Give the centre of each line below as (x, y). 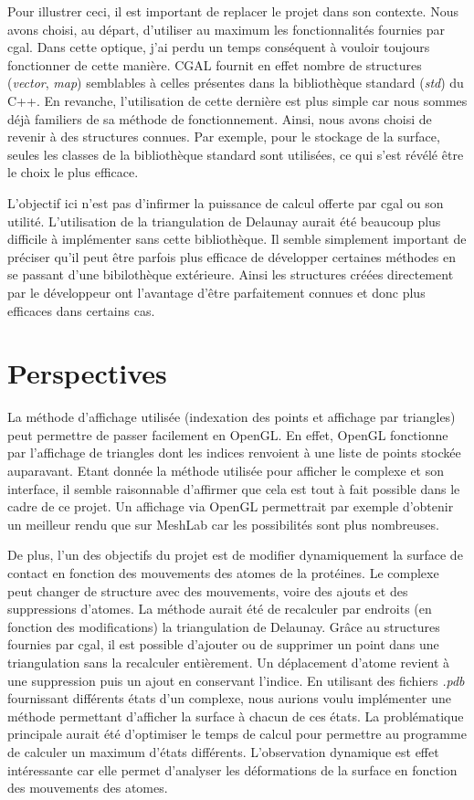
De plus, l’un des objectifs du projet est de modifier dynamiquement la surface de (235, 555)
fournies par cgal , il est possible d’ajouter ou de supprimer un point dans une (223, 644)
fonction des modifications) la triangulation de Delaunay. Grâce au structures (224, 626)
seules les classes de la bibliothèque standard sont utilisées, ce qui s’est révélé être (236, 154)
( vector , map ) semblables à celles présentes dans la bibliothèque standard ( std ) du (236, 83)
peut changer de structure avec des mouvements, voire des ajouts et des (208, 590)
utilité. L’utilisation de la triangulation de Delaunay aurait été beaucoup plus (224, 221)
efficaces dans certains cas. (81, 310)
